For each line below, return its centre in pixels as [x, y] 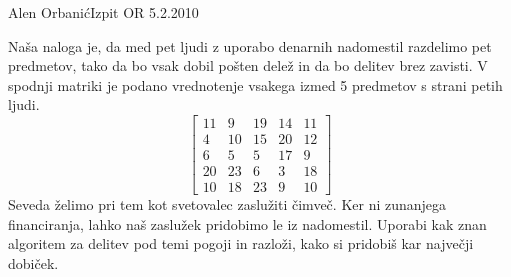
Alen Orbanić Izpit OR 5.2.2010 [103, 12]
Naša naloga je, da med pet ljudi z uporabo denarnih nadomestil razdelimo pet [250, 45]
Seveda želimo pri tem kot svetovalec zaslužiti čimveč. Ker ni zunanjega [227, 204]
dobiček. [33, 262]
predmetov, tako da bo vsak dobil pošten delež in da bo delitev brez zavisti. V [248, 65]
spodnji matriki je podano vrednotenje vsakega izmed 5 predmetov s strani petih [255, 84]
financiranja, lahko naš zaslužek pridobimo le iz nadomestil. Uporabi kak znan [247, 223]
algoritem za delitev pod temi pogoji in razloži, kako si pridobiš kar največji [241, 243]
